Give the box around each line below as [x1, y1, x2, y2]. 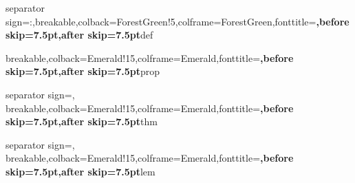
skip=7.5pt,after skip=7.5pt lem [6, 164, 155, 178]
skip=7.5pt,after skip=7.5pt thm [6, 114, 158, 129]
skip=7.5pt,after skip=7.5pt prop [6, 64, 160, 78]
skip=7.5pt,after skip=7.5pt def [6, 28, 153, 42]
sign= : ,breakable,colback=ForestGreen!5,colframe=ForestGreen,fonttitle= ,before [6, 14, 349, 28]
